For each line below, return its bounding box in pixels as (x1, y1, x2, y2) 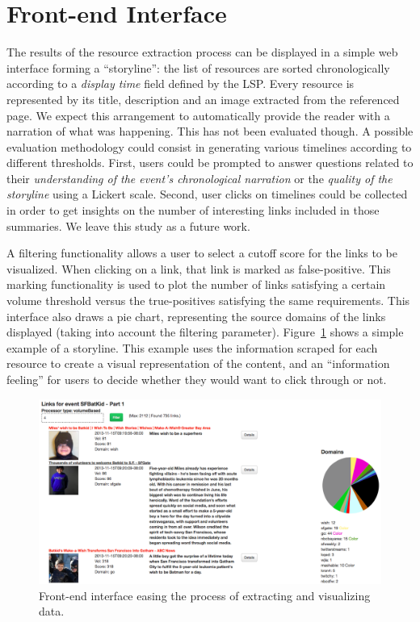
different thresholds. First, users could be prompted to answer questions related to (6, 154, 414, 171)
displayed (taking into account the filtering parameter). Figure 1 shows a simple (6, 324, 404, 340)
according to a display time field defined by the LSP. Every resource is (6, 75, 355, 92)
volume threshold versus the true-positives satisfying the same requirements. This (6, 292, 410, 309)
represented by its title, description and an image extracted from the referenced (6, 90, 400, 107)
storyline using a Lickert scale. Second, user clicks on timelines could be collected (6, 186, 408, 202)
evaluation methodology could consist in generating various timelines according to (6, 138, 412, 155)
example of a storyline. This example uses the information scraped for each (6, 339, 378, 356)
